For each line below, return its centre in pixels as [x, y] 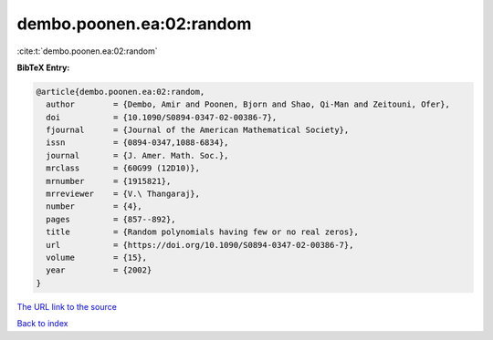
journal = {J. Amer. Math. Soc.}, [137, 155]
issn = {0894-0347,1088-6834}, [137, 143]
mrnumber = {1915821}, [109, 181]
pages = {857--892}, [111, 219]
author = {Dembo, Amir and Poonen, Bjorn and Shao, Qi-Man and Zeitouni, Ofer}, [248, 104]
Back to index [42, 324]
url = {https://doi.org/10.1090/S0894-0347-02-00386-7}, [200, 245]
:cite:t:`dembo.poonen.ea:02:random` [88, 51]
